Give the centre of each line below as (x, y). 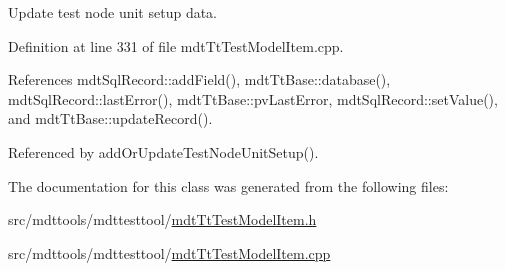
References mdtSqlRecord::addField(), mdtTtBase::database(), (199, 79)
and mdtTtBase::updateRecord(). (110, 118)
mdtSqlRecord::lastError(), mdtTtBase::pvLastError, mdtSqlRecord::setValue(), (253, 98)
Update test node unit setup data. (113, 12)
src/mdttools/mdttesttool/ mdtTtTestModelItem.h (162, 219)
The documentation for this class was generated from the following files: (228, 185)
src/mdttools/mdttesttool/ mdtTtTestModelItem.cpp (169, 252)
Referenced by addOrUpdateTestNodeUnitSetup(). (163, 151)
